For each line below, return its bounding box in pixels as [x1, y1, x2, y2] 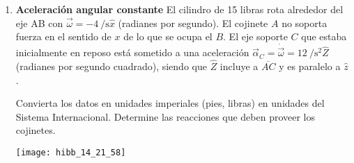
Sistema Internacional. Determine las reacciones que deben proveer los [15, 109, 316, 123]
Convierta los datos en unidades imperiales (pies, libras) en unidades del [15, 96, 325, 110]
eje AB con [15, 15, 63, 30]
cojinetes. [15, 123, 56, 137]
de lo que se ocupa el [123, 29, 213, 44]
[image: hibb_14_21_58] [15, 148, 126, 157]
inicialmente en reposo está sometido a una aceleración [15, 45, 249, 60]
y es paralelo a [279, 59, 341, 74]
